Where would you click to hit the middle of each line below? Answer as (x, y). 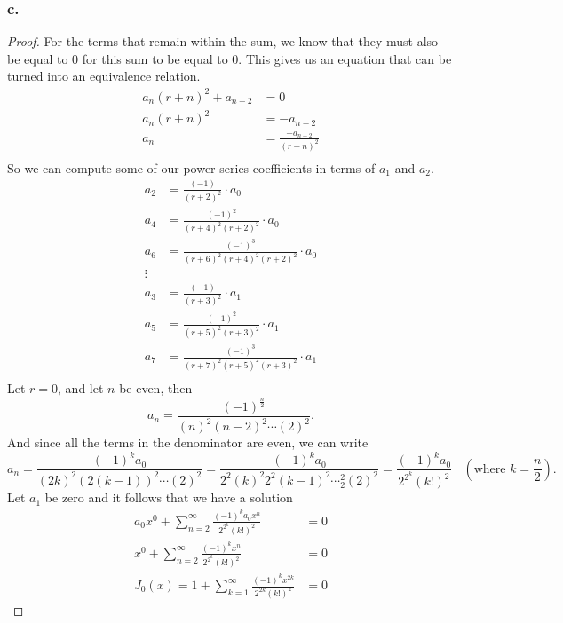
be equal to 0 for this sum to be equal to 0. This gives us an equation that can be (230, 58)
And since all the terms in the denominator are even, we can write (188, 442)
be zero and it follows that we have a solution (169, 497)
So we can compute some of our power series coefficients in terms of (191, 167)
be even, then (156, 387)
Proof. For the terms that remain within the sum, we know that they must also (223, 41)
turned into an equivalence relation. (104, 76)
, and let (81, 387)
